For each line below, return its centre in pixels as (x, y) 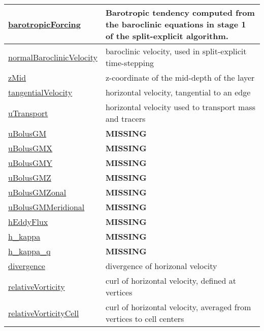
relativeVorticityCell (44, 313)
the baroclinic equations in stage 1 (176, 24)
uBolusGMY (30, 163)
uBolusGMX (30, 148)
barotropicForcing (44, 24)
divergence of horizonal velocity (161, 266)
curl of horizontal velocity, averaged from (178, 307)
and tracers (125, 119)
